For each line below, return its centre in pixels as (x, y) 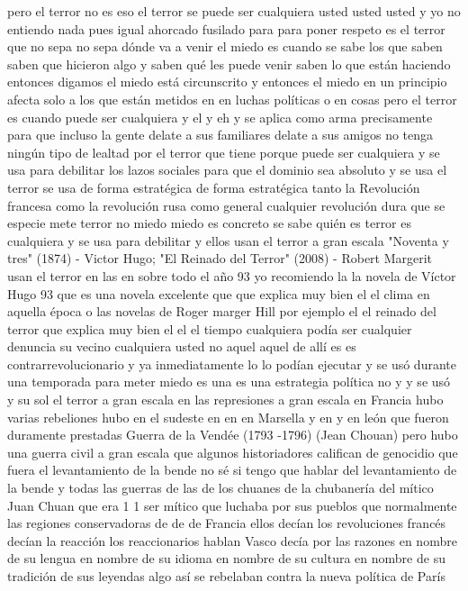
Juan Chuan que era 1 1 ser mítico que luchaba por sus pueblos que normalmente (232, 505)
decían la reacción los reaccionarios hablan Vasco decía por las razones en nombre (232, 540)
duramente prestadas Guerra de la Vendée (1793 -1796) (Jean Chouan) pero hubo (233, 435)
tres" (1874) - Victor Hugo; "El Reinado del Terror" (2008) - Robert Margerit (220, 258)
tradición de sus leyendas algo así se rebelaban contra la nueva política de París (226, 576)
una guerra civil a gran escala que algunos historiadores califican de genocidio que (233, 452)
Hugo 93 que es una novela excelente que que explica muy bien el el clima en (219, 293)
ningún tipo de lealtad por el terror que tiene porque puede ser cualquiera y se (224, 152)
